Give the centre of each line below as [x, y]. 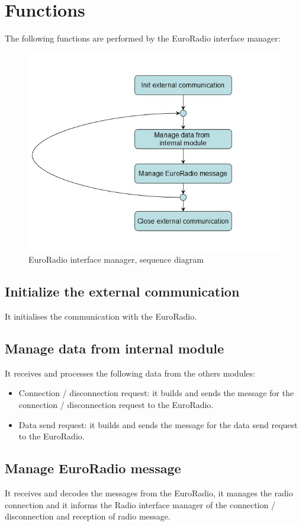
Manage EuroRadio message [93, 468]
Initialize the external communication [122, 291]
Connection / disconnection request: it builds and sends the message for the [156, 393]
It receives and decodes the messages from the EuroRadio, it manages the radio [149, 493]
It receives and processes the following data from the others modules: [130, 373]
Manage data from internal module [115, 348]
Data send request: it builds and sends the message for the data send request [158, 424]
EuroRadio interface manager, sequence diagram [116, 259]
